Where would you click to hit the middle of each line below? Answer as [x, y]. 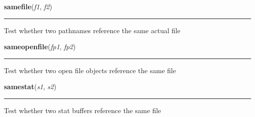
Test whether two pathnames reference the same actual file [92, 30]
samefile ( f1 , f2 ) [28, 6]
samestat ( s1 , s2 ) [30, 87]
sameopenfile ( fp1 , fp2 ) [40, 47]
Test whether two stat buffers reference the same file [83, 110]
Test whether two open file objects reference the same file [90, 70]
